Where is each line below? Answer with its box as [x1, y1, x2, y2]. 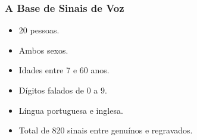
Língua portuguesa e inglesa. [18, 104, 123, 116]
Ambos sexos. [18, 43, 68, 56]
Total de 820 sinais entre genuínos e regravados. [18, 124, 193, 136]
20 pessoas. [18, 24, 60, 36]
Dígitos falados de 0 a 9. [18, 84, 107, 96]
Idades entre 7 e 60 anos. [18, 64, 110, 76]
